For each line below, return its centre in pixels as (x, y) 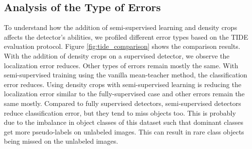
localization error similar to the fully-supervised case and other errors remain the (124, 94)
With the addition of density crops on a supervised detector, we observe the (117, 55)
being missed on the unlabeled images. (61, 141)
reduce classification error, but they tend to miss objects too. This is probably (120, 112)
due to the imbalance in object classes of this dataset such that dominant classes (124, 122)
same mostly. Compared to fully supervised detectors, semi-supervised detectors (123, 103)
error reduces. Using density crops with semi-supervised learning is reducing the (123, 84)
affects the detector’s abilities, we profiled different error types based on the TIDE (126, 37)
